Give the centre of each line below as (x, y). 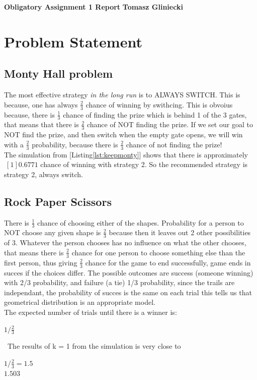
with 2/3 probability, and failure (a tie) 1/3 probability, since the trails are (119, 282)
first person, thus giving (41, 262)
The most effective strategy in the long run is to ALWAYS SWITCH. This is (122, 95)
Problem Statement (73, 41)
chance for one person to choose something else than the (158, 252)
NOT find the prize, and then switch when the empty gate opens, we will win (123, 134)
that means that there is (41, 124)
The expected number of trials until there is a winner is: (91, 312)
